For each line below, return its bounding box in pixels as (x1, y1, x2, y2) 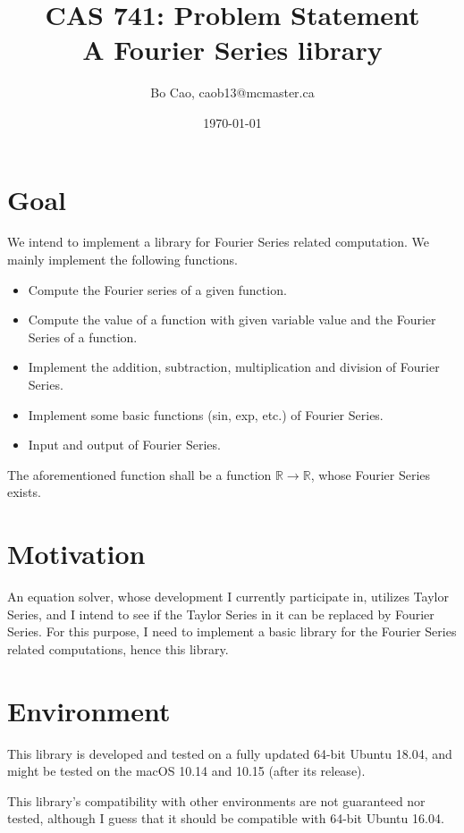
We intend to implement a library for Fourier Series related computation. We (7, 232, 429, 251)
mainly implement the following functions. (7, 250, 238, 269)
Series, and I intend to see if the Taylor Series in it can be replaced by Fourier (7, 604, 434, 623)
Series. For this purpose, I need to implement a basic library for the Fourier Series (7, 622, 457, 641)
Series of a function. (28, 327, 138, 346)
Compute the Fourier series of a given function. (28, 280, 287, 299)
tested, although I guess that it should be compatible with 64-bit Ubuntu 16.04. (7, 809, 444, 828)
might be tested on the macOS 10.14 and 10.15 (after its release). (7, 761, 366, 780)
